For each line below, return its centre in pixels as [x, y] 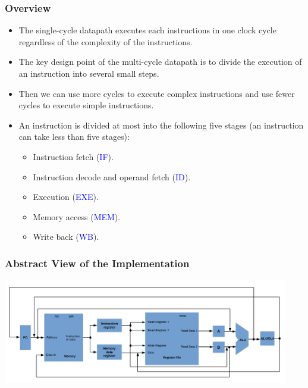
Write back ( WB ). [66, 237]
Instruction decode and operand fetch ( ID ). [112, 176]
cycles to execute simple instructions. [86, 105]
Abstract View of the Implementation [97, 263]
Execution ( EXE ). [66, 197]
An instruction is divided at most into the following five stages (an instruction [161, 125]
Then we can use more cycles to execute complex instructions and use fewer [157, 93]
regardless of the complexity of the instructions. [106, 41]
